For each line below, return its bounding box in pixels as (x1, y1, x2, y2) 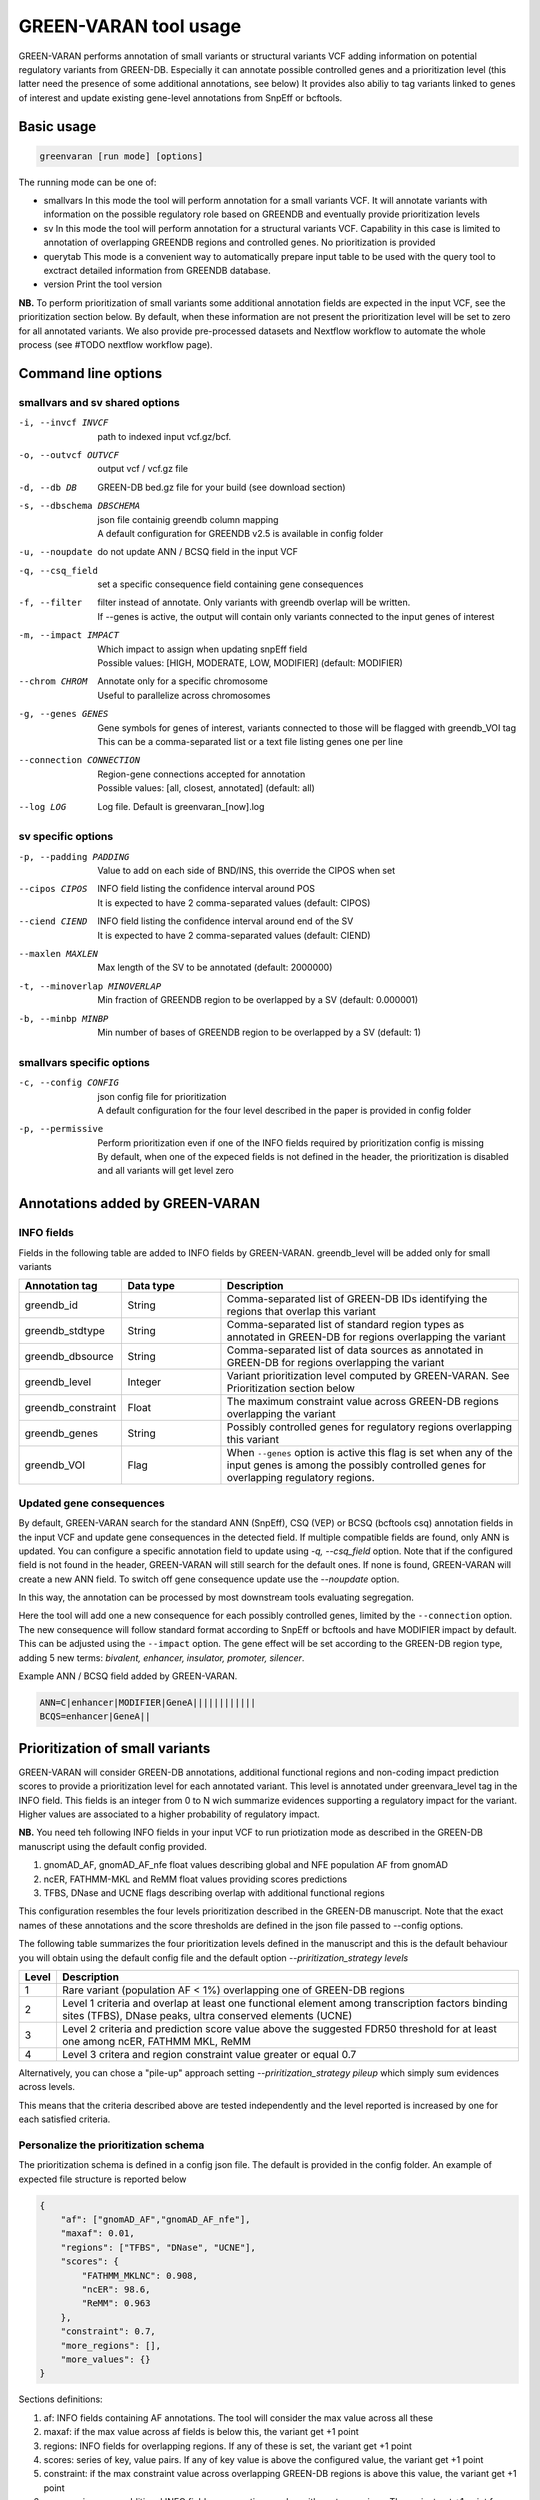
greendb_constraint (24, 1401, 117, 1415)
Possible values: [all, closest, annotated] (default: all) (97, 782, 315, 794)
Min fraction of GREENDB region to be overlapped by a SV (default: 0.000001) (97, 994, 419, 1006)
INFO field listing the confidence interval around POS (97, 883, 315, 895)
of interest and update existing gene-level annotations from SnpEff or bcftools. (18, 91, 343, 104)
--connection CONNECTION (18, 755, 140, 766)
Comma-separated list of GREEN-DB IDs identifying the (226, 1292, 488, 1306)
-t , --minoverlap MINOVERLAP (18, 980, 162, 992)
